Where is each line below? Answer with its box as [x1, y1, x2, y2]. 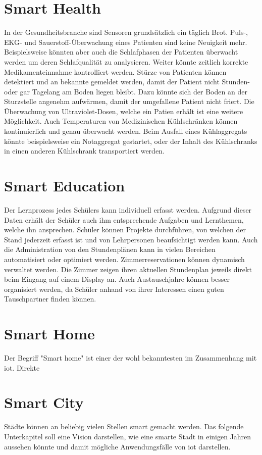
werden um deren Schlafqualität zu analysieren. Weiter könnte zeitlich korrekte [4, 56, 248, 67]
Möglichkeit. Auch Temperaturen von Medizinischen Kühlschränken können [4, 116, 238, 126]
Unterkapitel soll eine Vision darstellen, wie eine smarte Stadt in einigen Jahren [4, 431, 251, 441]
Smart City [4, 392, 84, 413]
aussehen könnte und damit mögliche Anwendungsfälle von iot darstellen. [4, 441, 231, 451]
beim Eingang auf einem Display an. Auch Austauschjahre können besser [4, 274, 230, 284]
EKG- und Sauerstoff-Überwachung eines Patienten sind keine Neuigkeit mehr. [4, 36, 247, 47]
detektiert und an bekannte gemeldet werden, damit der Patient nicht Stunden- [4, 76, 250, 87]
